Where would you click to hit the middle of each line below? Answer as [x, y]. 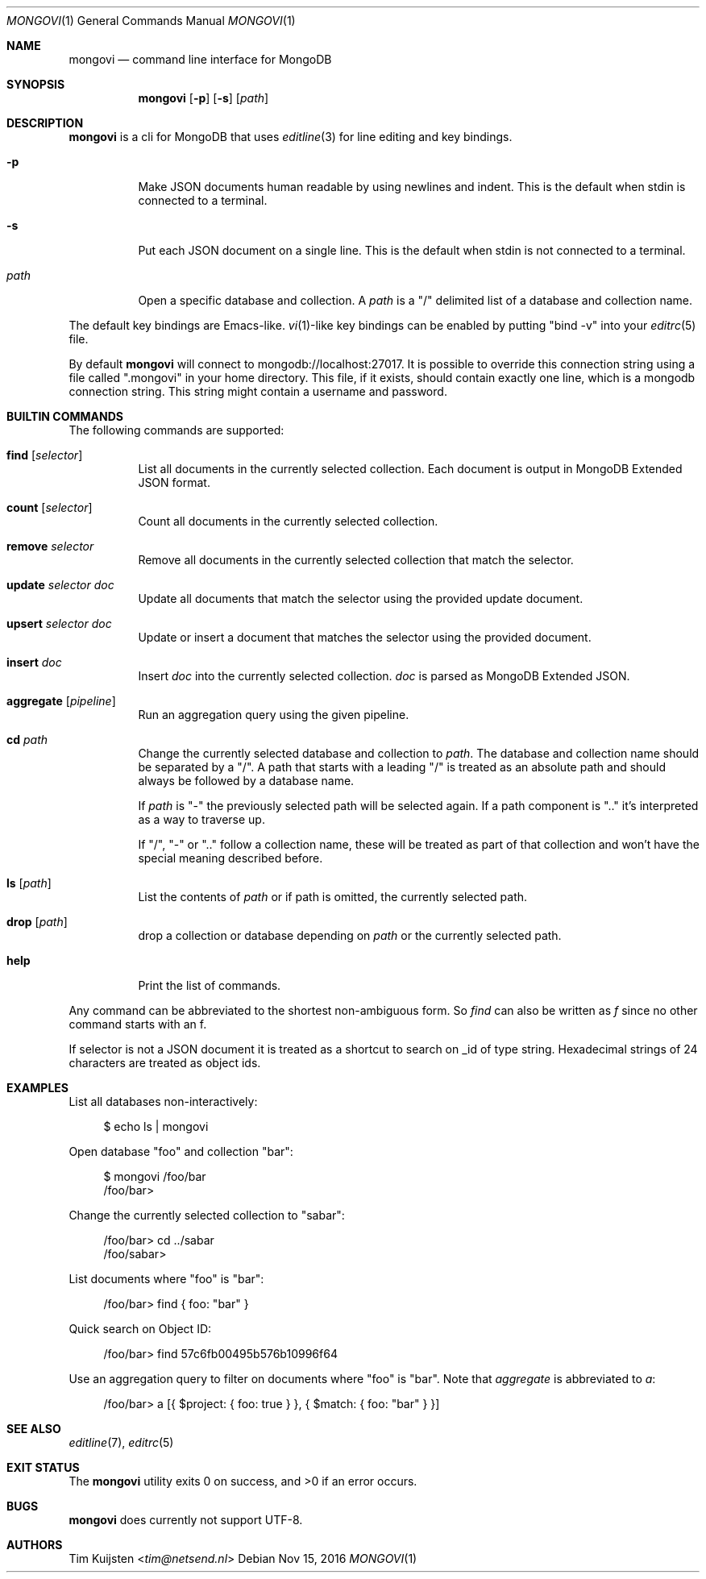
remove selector [50, 546]
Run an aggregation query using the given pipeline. [274, 715]
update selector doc [60, 585]
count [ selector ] [50, 507]
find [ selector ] [45, 455]
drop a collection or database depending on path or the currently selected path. [350, 935]
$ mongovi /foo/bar [155, 1176]
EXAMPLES [37, 1088]
